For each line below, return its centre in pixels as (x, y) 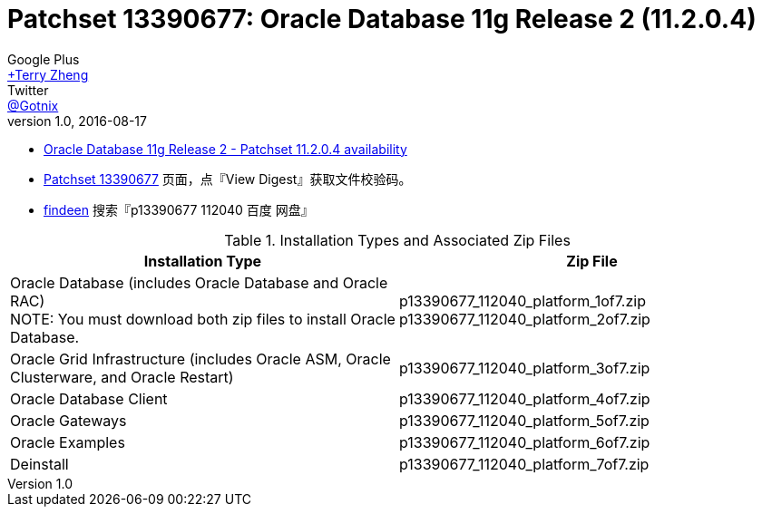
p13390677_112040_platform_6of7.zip (525, 442)
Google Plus (44, 59)
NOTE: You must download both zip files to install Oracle (203, 319)
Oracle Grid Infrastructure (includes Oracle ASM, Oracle (200, 359)
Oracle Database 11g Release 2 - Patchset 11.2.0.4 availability (225, 149)
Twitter (28, 90)
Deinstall (39, 464)
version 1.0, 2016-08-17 (77, 121)
